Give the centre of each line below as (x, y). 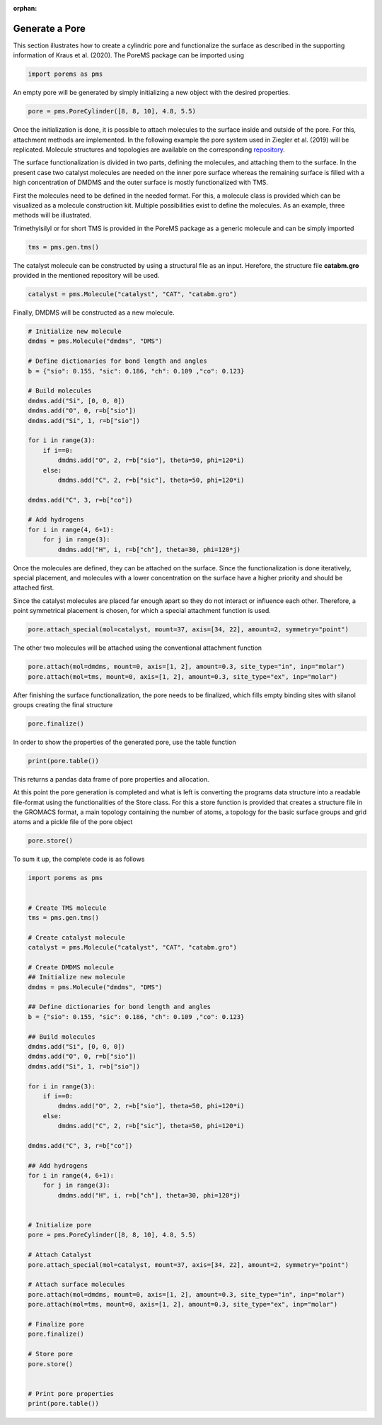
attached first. (34, 587)
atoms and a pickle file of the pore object (73, 822)
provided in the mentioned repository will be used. (86, 276)
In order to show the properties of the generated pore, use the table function (125, 742)
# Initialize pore (60, 1225)
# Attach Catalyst (60, 1255)
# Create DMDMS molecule (71, 967)
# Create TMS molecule (67, 908)
